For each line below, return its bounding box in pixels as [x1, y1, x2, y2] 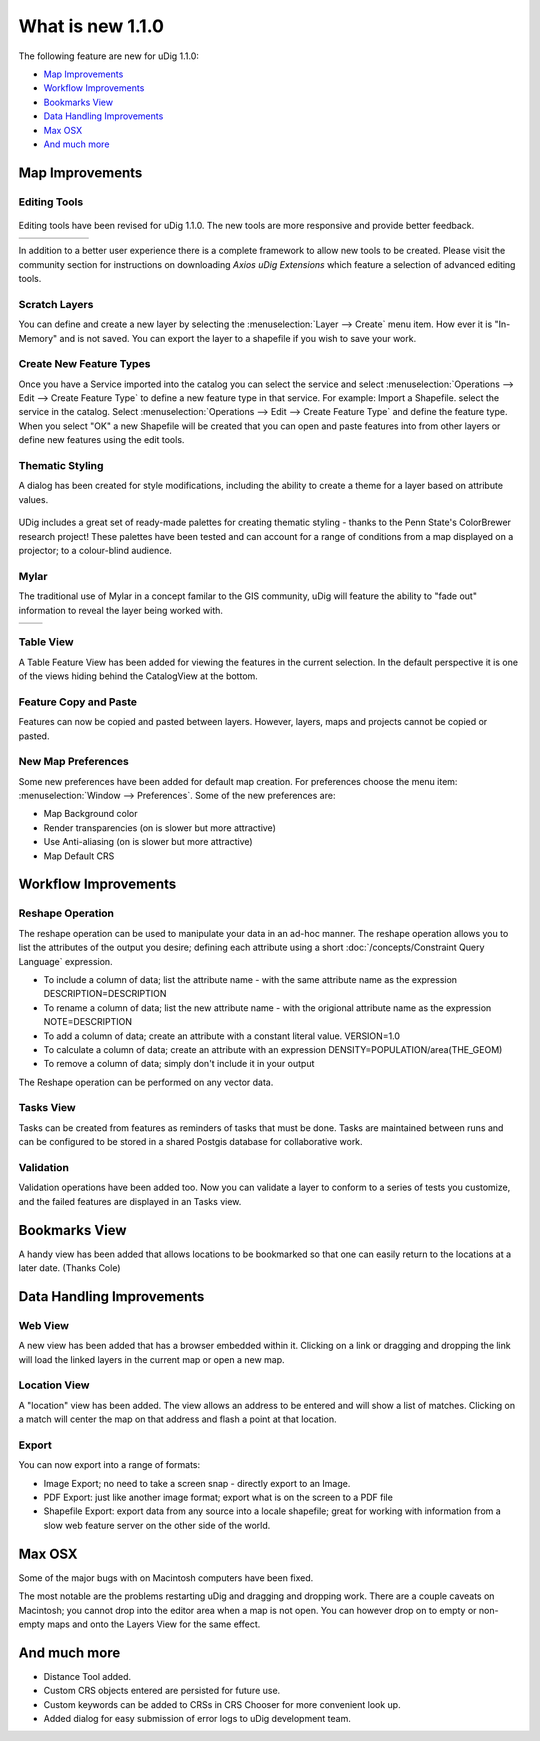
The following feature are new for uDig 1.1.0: [18, 50, 200, 62]
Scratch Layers [18, 297, 94, 311]
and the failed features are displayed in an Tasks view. [18, 1195, 242, 1207]
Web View [18, 1318, 70, 1332]
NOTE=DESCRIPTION [43, 1016, 133, 1028]
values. [18, 493, 49, 505]
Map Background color [43, 808, 138, 820]
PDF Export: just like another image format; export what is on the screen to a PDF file [43, 1491, 394, 1504]
